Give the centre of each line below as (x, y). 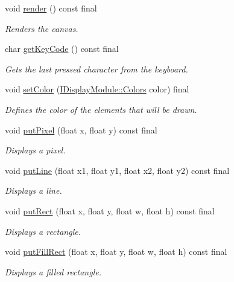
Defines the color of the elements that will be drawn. (101, 109)
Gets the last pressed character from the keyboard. (96, 69)
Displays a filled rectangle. (53, 271)
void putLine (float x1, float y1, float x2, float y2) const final (117, 170)
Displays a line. (33, 191)
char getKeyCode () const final (62, 49)
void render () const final (51, 8)
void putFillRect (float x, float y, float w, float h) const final (116, 252)
